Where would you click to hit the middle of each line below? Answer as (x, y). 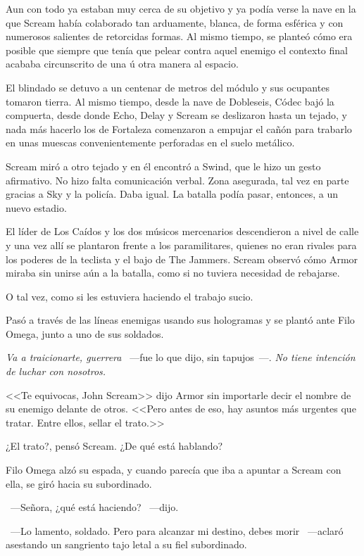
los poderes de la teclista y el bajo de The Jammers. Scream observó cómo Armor (182, 259)
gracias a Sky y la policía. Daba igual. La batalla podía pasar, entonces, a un (172, 194)
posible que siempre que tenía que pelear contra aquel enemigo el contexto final (177, 50)
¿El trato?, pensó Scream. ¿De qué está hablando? (114, 446)
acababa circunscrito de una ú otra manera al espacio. (122, 64)
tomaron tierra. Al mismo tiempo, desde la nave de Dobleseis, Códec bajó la (170, 101)
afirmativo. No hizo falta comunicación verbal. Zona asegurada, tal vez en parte (177, 180)
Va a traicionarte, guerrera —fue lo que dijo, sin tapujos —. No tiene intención (181, 357)
